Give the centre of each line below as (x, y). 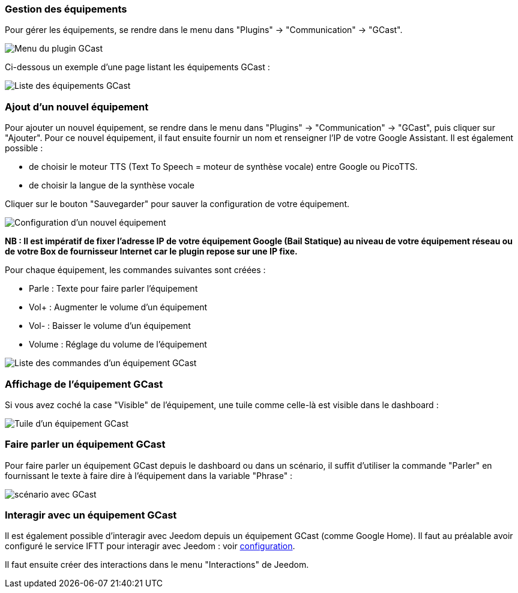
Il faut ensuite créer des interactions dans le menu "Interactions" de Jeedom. (157, 565)
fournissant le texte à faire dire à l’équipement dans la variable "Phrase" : (149, 475)
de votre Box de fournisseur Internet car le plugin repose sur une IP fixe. (151, 251)
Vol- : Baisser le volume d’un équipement (110, 326)
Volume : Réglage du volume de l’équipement (118, 345)
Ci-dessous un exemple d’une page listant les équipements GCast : (137, 67)
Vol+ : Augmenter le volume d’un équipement (118, 307)
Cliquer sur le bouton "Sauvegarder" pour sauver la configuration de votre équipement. (177, 204)
